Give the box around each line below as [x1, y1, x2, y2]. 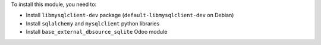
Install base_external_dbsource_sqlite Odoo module [26, 28, 168, 36]
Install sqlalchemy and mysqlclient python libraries [26, 20, 160, 27]
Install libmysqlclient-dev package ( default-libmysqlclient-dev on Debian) [26, 12, 234, 19]
